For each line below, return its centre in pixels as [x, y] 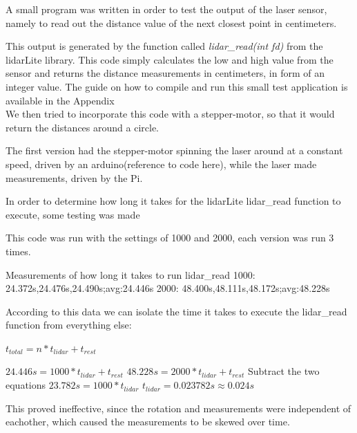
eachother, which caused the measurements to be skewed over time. [148, 422]
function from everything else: [69, 325]
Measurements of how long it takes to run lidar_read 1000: [131, 274]
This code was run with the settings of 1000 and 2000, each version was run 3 [170, 238]
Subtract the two [283, 371]
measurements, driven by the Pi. [74, 177]
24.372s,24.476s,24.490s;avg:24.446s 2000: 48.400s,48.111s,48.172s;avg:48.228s [168, 288]
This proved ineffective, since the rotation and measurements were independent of [178, 408]
